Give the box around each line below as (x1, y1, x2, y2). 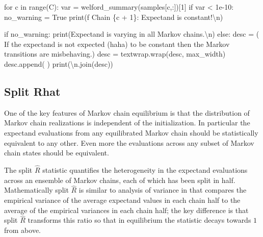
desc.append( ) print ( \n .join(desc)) (4, 58, 113, 69)
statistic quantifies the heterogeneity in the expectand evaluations (42, 164, 248, 175)
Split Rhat (4, 83, 61, 99)
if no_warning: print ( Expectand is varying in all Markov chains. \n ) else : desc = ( (4, 29, 259, 39)
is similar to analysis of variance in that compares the (78, 185, 247, 195)
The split (4, 164, 33, 175)
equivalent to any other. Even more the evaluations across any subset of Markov (4, 137, 254, 148)
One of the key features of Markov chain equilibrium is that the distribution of (4, 107, 250, 118)
